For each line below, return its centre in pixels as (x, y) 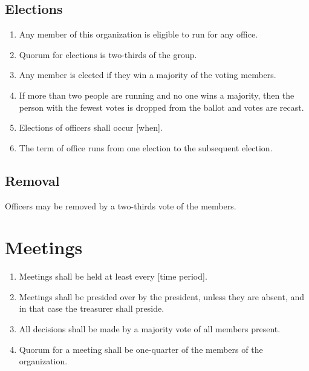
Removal (32, 180)
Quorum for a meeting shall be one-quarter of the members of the (141, 349)
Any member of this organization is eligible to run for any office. (138, 34)
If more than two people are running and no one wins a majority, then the (157, 95)
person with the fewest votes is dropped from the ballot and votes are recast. (161, 107)
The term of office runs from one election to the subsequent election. (146, 147)
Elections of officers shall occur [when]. (91, 127)
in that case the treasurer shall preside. (92, 308)
